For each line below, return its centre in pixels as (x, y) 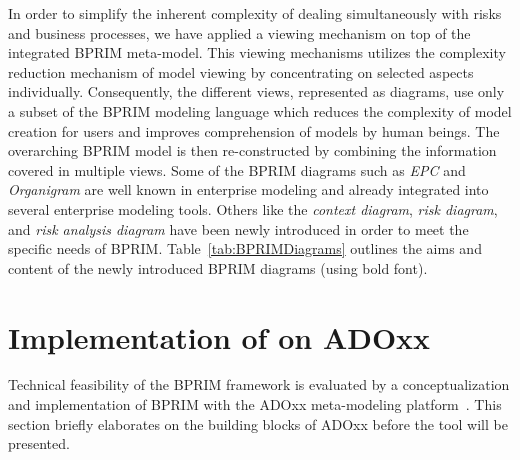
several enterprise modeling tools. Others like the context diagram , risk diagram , (253, 208)
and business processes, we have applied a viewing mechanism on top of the (239, 32)
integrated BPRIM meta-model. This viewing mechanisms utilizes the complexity (257, 52)
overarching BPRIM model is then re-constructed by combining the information (252, 150)
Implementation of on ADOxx (219, 336)
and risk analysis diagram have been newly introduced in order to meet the (238, 228)
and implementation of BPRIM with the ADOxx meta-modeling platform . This (255, 404)
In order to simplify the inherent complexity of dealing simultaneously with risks (255, 13)
